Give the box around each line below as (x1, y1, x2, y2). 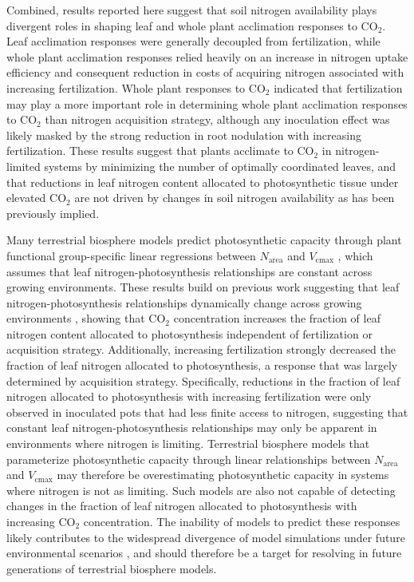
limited (6, 157, 41, 174)
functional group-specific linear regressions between (6, 247, 256, 263)
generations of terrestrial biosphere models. (6, 560, 217, 576)
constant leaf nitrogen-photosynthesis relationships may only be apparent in (6, 419, 377, 436)
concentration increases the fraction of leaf (173, 310, 380, 327)
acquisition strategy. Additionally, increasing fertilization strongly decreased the (6, 341, 396, 358)
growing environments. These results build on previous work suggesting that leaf (6, 279, 400, 295)
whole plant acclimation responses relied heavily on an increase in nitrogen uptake (6, 48, 408, 65)
